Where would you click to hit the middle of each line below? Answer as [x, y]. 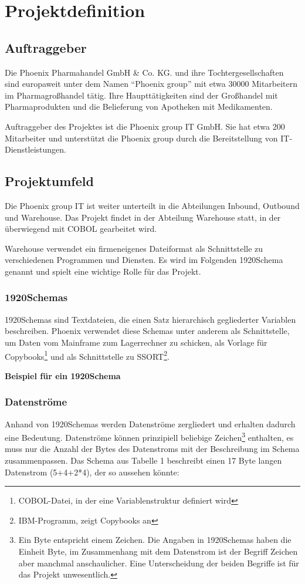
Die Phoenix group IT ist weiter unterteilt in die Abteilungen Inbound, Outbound [152, 205]
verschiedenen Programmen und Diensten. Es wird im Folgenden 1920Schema [144, 260]
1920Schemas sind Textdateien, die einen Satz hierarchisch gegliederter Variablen [150, 319]
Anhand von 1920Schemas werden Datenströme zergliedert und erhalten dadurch [150, 423]
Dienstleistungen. [35, 149]
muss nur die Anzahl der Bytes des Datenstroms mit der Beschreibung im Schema [152, 449]
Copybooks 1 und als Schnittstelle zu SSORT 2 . [87, 355]
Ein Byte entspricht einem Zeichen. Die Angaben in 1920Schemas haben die [155, 540]
